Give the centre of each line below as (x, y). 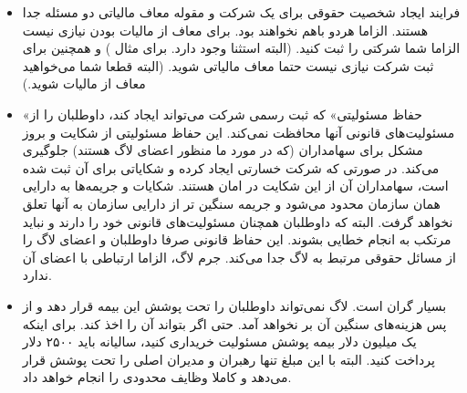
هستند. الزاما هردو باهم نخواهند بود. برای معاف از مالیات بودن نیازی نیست (225, 30)
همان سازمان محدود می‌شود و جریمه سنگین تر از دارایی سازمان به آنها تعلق (231, 203)
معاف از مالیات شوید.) (84, 83)
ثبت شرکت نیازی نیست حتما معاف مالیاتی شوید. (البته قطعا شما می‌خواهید (228, 65)
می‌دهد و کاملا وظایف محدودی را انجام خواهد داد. (157, 377)
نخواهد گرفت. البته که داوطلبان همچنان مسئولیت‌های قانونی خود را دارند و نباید (238, 221)
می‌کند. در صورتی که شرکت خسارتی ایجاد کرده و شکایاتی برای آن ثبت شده (231, 167)
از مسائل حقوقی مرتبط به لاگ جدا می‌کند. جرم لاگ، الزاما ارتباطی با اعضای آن (239, 257)
